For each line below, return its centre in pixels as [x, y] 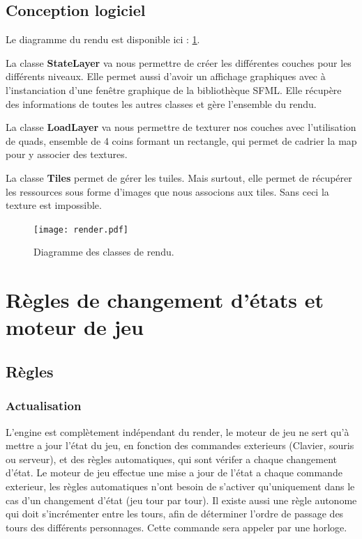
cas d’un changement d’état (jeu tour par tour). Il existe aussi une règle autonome [181, 500]
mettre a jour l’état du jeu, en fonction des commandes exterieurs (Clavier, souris [180, 445]
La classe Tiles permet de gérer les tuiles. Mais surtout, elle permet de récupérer [179, 177]
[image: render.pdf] [81, 229]
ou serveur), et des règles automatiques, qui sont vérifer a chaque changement [171, 459]
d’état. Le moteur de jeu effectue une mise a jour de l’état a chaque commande [174, 472]
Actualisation [44, 406]
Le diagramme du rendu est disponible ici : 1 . [103, 39]
